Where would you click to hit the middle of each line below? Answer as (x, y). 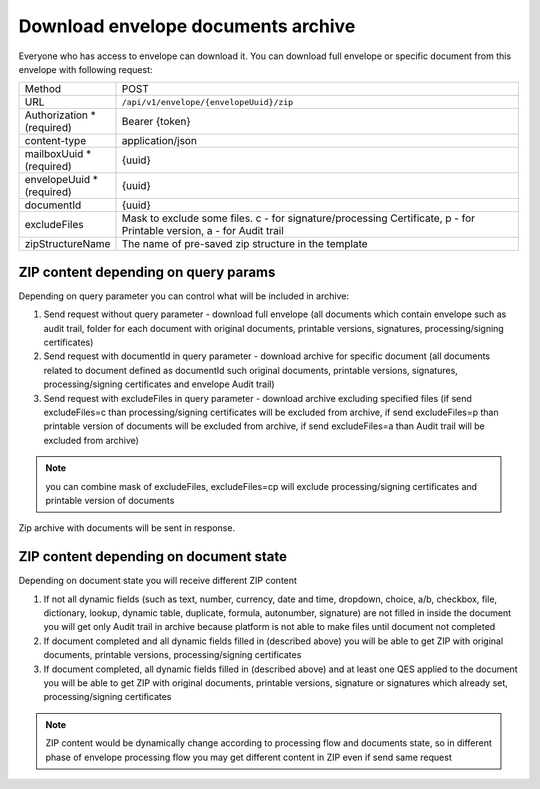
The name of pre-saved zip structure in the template (245, 244)
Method (43, 89)
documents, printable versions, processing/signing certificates (172, 655)
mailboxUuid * (58, 154)
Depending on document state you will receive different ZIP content (157, 581)
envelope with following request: (86, 69)
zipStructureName (67, 244)
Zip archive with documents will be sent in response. (126, 528)
